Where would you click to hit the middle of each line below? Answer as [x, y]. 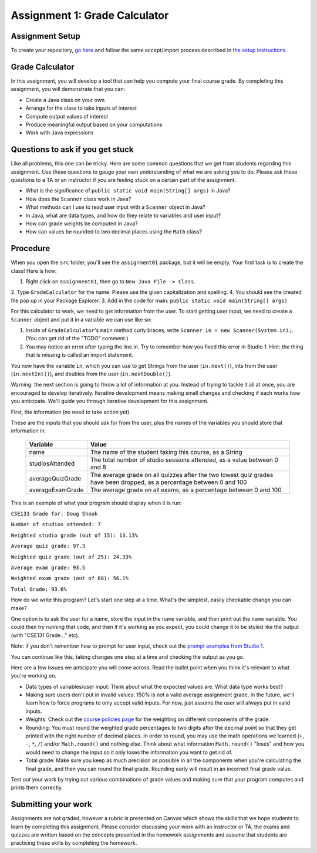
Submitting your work [51, 805]
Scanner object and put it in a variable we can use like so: [81, 319]
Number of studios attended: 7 [56, 524]
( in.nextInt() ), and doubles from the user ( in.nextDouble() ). [92, 374]
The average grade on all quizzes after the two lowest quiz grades [182, 475]
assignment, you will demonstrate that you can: [68, 89]
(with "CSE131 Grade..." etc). [45, 635]
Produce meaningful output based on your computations [94, 124]
